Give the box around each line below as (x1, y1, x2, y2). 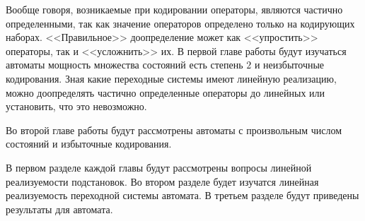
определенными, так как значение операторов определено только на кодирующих (6, 16, 355, 30)
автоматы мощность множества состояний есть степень (6, 57, 243, 72)
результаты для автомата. (6, 201, 113, 216)
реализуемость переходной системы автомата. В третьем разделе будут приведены (6, 188, 359, 203)
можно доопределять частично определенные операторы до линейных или (6, 85, 325, 100)
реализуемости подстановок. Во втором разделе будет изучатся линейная (6, 174, 319, 189)
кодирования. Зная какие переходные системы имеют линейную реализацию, (6, 71, 337, 85)
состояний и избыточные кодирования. (6, 136, 172, 151)
